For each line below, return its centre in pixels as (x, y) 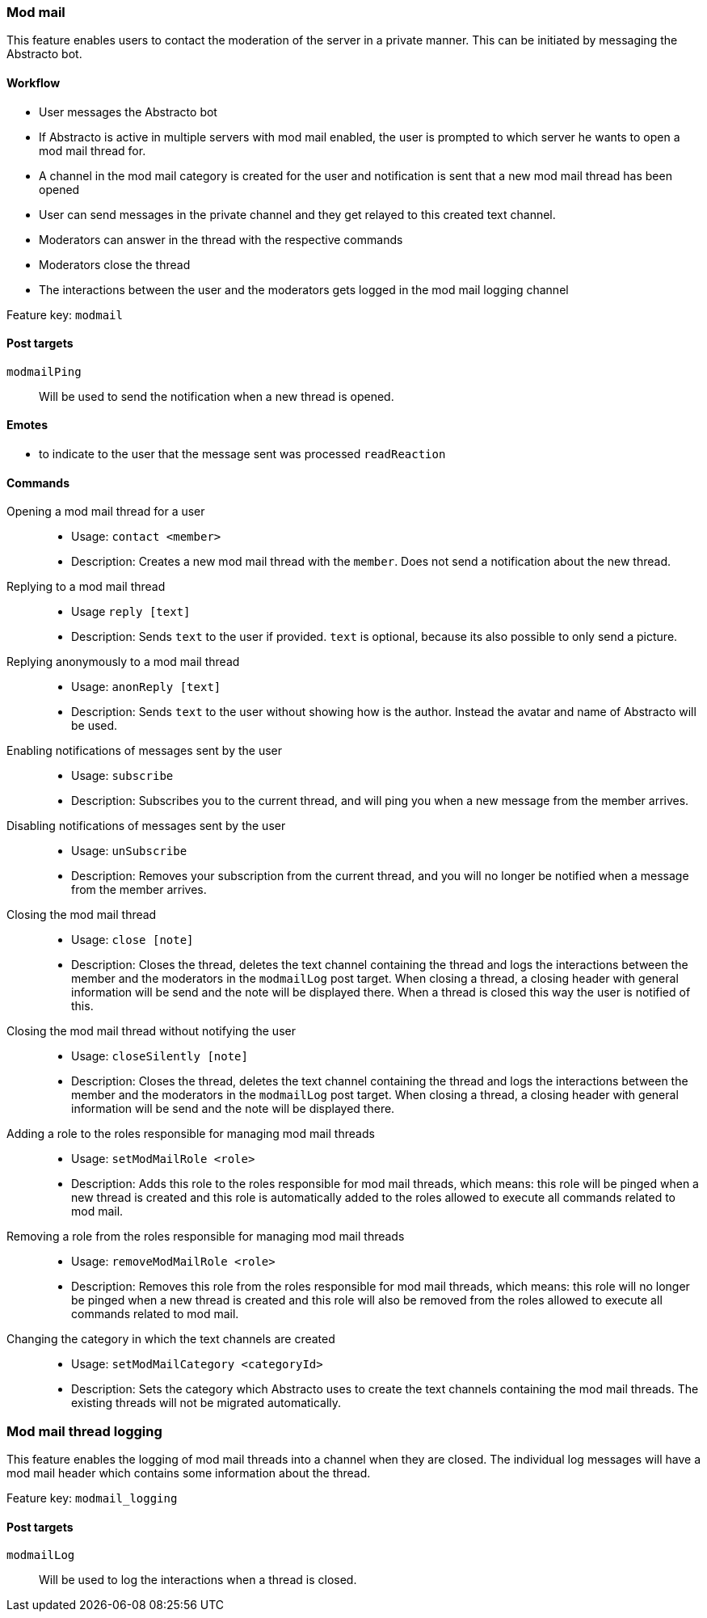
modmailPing (44, 371)
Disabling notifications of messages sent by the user (146, 826)
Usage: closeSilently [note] (160, 1056)
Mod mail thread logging (84, 1431)
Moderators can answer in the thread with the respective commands (221, 239)
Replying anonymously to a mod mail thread (123, 662)
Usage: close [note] (133, 940)
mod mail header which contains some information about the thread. (189, 1473)
